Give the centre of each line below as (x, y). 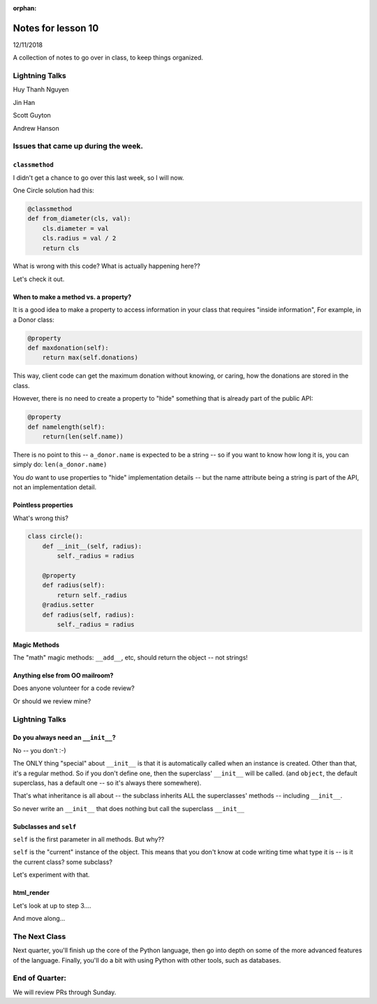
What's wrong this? (41, 518)
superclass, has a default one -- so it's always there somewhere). (107, 782)
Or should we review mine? (52, 701)
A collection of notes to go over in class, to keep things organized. (108, 58)
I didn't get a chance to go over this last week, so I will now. (98, 178)
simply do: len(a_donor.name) (60, 464)
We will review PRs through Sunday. (65, 992)
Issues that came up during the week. (78, 146)
